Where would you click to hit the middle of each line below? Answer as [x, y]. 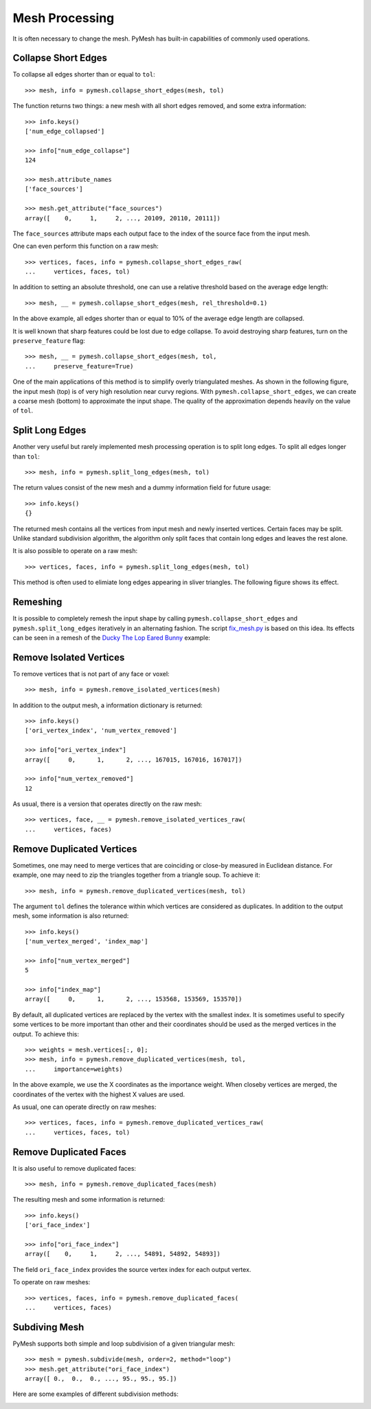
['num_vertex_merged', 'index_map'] [87, 941]
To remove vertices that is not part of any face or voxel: [91, 674]
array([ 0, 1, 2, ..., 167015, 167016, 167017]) [134, 760]
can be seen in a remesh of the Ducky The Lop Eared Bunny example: [112, 638]
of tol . [23, 410]
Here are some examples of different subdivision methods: [95, 1394]
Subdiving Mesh [48, 1327]
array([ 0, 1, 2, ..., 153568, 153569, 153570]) [134, 999]
